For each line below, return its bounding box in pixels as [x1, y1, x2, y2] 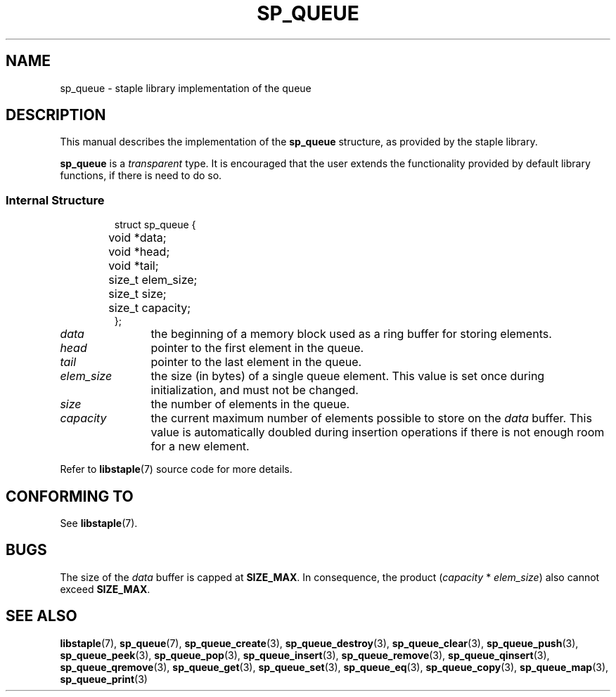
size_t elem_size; [108, 273, 198, 287]
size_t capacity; [108, 301, 191, 315]
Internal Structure [6, 193, 105, 207]
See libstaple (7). [60, 517, 138, 530]
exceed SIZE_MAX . [60, 582, 150, 595]
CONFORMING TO [6, 487, 134, 505]
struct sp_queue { [114, 219, 196, 231]
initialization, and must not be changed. [150, 383, 359, 398]
